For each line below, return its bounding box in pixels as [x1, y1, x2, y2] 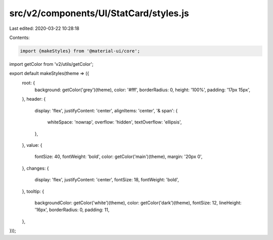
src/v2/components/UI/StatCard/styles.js [9, 8, 189, 19]
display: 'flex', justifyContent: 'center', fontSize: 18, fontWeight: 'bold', [34, 177, 179, 183]
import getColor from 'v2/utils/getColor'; [9, 61, 94, 67]
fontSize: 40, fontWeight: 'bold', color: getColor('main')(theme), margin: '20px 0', [34, 153, 203, 159]
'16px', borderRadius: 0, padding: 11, [34, 207, 110, 213]
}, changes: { [22, 165, 49, 171]
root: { [22, 79, 35, 86]
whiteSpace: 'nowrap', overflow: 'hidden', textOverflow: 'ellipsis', [47, 119, 182, 125]
